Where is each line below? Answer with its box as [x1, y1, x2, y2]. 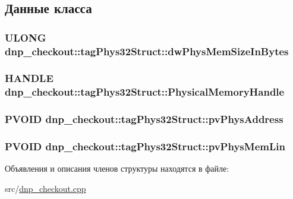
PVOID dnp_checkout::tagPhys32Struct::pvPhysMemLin [5, 139, 285, 154]
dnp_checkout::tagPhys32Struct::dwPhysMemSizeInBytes [5, 43, 289, 58]
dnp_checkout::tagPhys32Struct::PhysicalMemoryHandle [5, 84, 285, 99]
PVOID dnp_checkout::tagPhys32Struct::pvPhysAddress [5, 112, 283, 127]
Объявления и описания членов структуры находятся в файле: [5, 162, 229, 175]
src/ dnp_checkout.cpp [5, 182, 86, 194]
